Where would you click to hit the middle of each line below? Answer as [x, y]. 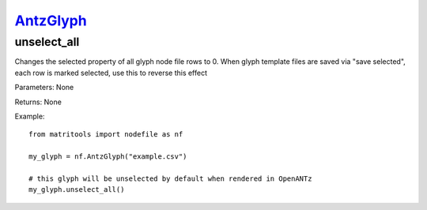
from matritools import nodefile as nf [106, 135]
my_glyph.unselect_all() [77, 190]
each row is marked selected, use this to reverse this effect [111, 73]
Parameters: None [44, 88]
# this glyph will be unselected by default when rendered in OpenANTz [170, 178]
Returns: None [38, 102]
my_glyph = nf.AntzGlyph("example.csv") [108, 157]
